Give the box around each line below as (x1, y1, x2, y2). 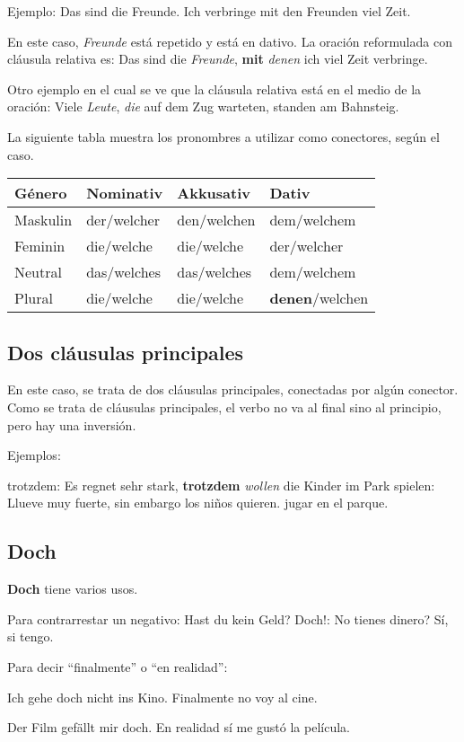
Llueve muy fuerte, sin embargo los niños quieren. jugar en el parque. (7, 493, 389, 512)
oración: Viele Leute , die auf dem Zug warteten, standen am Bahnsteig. (7, 97, 399, 116)
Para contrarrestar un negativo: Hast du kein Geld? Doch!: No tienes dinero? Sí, (7, 609, 449, 628)
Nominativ (86, 182, 163, 204)
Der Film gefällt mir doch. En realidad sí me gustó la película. (7, 718, 350, 737)
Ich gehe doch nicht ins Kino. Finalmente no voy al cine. (7, 687, 318, 706)
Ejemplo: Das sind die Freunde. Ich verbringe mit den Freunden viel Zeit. (7, 2, 411, 20)
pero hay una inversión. (7, 415, 136, 434)
